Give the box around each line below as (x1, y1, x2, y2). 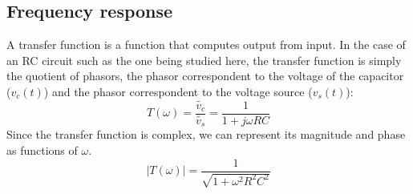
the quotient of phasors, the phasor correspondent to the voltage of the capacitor (6, 67, 404, 84)
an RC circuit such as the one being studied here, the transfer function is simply (6, 51, 402, 68)
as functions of (6, 141, 78, 158)
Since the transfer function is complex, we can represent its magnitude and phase (6, 126, 406, 143)
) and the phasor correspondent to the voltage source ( (43, 83, 313, 99)
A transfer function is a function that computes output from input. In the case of (6, 36, 406, 53)
